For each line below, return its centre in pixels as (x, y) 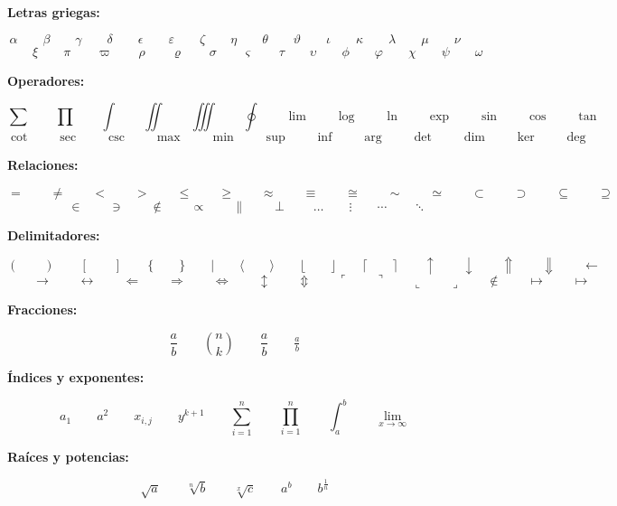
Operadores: (46, 80)
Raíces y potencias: (68, 457)
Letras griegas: (54, 12)
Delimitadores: (54, 234)
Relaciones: (43, 165)
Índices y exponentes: (76, 376)
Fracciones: (42, 309)
